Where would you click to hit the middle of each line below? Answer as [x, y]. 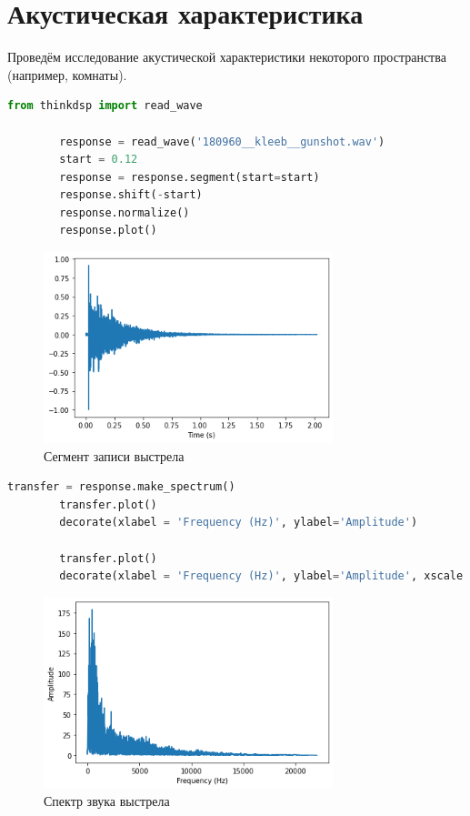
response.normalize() [125, 212]
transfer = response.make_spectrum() [121, 487]
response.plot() [108, 231]
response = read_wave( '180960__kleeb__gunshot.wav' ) [222, 141]
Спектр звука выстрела [107, 801]
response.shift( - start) [131, 195]
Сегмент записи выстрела [114, 455]
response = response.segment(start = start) [190, 177]
